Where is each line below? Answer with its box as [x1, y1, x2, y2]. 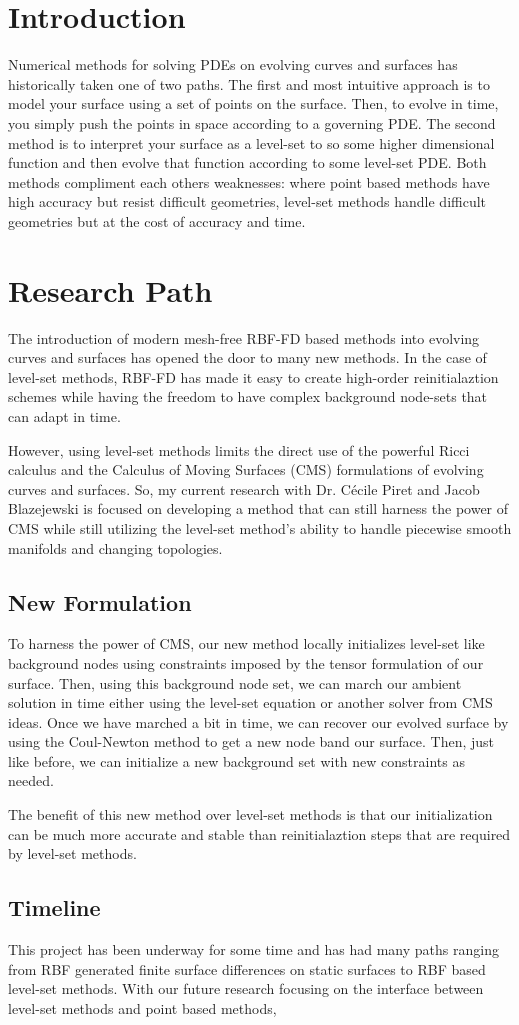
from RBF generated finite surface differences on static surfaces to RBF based [8, 958, 486, 979]
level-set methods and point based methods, [8, 997, 277, 1018]
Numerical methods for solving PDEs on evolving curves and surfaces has [8, 54, 458, 75]
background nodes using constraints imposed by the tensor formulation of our [8, 652, 484, 673]
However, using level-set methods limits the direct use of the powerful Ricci [8, 439, 470, 460]
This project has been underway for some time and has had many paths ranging [8, 939, 499, 960]
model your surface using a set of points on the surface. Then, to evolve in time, [8, 93, 499, 114]
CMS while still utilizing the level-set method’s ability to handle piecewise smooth [8, 517, 512, 538]
